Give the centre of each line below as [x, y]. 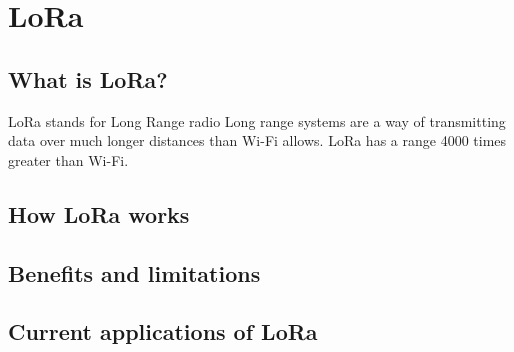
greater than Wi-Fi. [68, 159]
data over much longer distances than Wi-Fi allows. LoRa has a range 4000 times [257, 140]
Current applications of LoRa [163, 331]
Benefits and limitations [134, 272]
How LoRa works [99, 213]
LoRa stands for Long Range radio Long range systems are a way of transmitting [257, 120]
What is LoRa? [88, 78]
